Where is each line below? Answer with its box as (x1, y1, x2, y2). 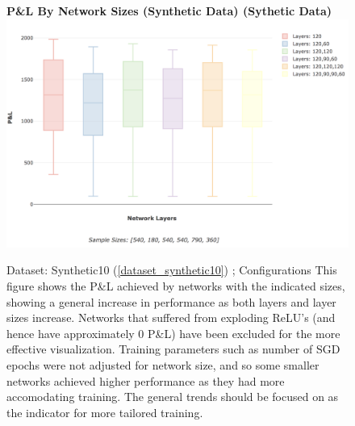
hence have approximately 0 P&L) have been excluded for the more (6, 324, 340, 341)
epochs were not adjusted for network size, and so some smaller (6, 356, 319, 373)
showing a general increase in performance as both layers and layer (6, 293, 336, 310)
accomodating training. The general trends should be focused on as (6, 388, 339, 405)
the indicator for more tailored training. (6, 403, 203, 420)
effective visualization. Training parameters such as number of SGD (6, 340, 340, 357)
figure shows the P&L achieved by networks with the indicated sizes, (6, 278, 345, 294)
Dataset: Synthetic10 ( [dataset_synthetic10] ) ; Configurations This (6, 261, 337, 278)
